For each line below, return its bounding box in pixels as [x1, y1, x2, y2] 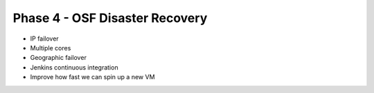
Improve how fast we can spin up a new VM [30, 73, 155, 81]
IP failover [30, 34, 59, 43]
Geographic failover [30, 54, 87, 62]
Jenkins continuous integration [30, 63, 118, 72]
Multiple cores [30, 43, 71, 52]
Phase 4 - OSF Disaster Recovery [12, 10, 208, 25]
